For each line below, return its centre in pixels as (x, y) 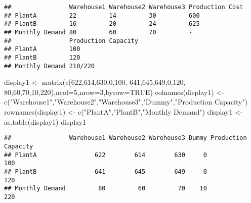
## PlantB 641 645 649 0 (106, 171)
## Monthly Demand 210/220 (49, 66)
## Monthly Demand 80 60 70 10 (106, 189)
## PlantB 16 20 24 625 (102, 24)
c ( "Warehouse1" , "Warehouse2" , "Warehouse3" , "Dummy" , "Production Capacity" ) (126, 102)
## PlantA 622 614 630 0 (106, 155)
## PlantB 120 (42, 57)
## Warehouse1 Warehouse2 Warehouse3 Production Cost (124, 7)
